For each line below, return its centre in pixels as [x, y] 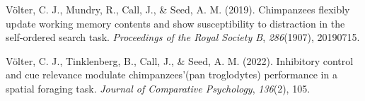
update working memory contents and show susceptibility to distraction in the [175, 23]
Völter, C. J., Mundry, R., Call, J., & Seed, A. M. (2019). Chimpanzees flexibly [178, 9]
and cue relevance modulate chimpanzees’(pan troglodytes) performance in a [172, 75]
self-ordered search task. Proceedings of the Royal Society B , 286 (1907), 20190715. [183, 37]
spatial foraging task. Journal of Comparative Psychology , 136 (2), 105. [158, 88]
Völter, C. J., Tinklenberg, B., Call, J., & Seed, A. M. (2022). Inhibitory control [180, 60]
